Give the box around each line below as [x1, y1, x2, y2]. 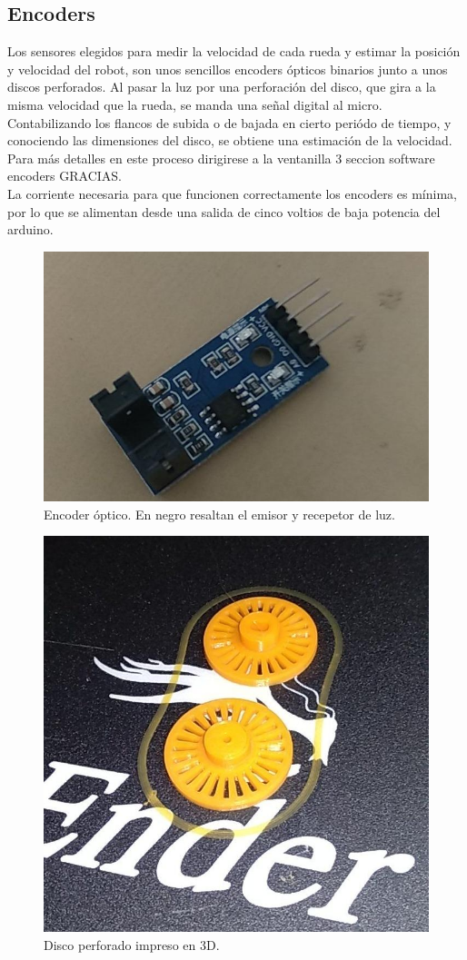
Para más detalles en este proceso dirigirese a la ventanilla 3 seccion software [7, 148, 435, 167]
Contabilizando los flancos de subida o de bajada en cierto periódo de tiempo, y [7, 113, 452, 132]
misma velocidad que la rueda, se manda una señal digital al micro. [7, 94, 383, 114]
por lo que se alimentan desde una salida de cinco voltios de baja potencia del [7, 202, 441, 221]
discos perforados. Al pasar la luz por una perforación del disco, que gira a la [7, 77, 436, 96]
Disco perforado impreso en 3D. [44, 935, 220, 954]
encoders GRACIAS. [7, 166, 123, 185]
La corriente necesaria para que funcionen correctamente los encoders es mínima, [7, 183, 457, 203]
